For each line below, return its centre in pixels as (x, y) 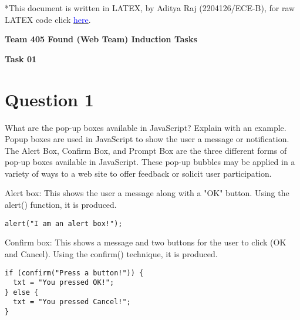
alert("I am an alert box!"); (64, 223)
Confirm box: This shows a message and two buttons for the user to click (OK (146, 242)
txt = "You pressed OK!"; (64, 283)
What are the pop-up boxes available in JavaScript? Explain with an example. (146, 127)
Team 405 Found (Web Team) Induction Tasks (101, 39)
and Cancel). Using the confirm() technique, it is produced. (111, 253)
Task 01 (21, 58)
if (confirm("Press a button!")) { (74, 273)
